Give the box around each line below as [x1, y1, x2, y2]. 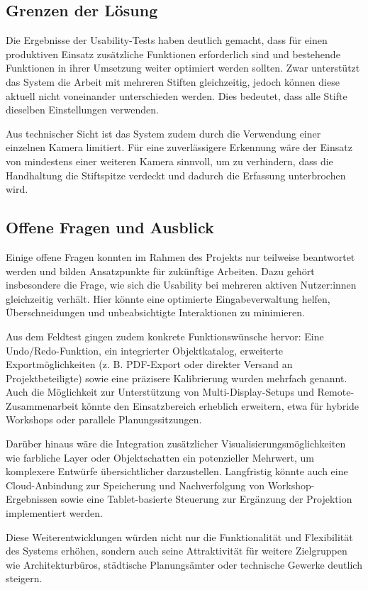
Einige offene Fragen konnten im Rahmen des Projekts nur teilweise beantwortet [6, 249, 355, 264]
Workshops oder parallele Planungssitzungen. [6, 412, 202, 427]
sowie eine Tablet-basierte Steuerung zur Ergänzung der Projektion [60, 491, 352, 506]
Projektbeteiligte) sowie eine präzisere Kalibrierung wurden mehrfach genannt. [6, 370, 347, 385]
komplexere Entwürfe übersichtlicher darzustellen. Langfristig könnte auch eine [6, 464, 348, 479]
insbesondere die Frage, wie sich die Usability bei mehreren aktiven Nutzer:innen [6, 277, 357, 292]
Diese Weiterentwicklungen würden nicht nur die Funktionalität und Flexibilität [6, 529, 353, 544]
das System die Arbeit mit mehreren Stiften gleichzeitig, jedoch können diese [6, 74, 340, 89]
